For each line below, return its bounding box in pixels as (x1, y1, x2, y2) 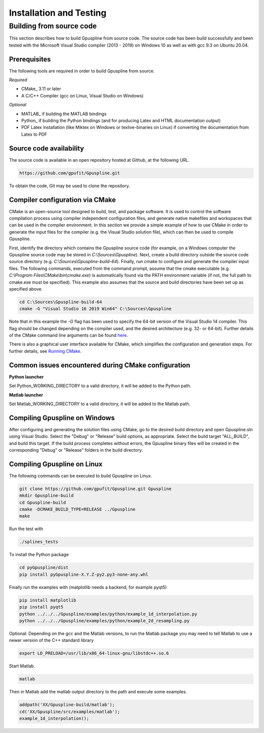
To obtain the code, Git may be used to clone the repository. (9, 183, 130, 189)
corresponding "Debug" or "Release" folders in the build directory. (9, 447, 143, 453)
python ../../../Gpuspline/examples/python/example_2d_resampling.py (19, 618, 190, 623)
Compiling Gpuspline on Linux (9, 460, 103, 468)
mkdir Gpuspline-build (19, 493, 74, 498)
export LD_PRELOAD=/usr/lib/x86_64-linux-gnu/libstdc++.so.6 (19, 651, 169, 656)
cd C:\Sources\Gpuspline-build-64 (19, 299, 102, 305)
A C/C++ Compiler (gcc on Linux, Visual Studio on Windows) (21, 93, 144, 98)
